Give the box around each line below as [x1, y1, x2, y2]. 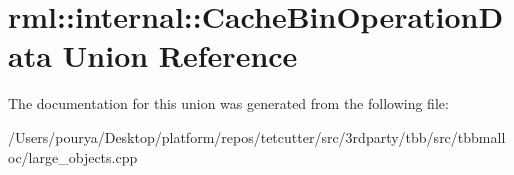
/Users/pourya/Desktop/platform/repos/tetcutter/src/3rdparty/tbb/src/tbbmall [8, 126, 506, 147]
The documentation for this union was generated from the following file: [8, 93, 449, 114]
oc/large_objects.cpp [8, 146, 138, 167]
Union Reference [62, 35, 298, 76]
